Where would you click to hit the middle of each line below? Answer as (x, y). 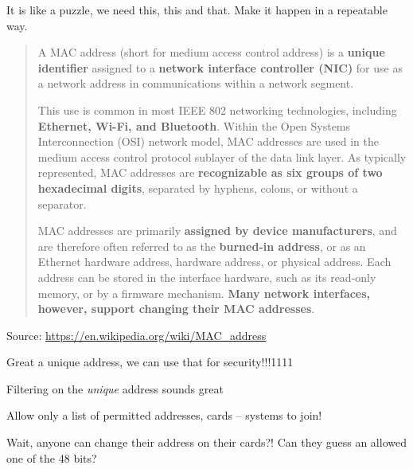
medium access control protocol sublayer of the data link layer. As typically (222, 156)
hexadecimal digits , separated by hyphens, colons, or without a (198, 188)
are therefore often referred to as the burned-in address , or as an (202, 246)
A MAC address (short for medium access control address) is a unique (211, 52)
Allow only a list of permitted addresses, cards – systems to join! (164, 415)
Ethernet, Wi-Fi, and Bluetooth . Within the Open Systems (194, 125)
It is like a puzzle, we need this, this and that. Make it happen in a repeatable (197, 10)
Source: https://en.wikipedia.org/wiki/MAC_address (136, 335)
